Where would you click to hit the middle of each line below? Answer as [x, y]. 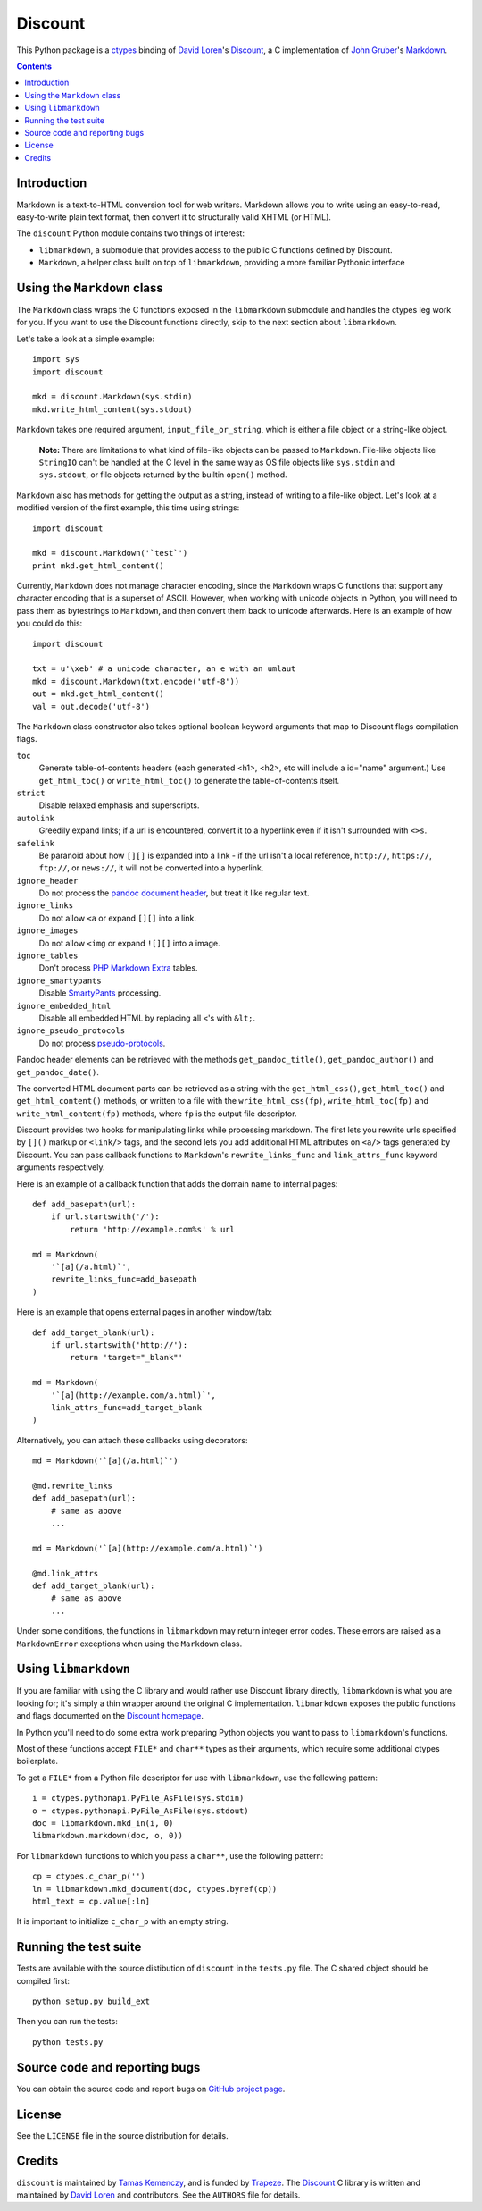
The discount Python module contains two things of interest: [131, 233]
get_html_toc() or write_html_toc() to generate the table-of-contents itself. [189, 780]
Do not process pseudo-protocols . [102, 1043]
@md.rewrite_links [73, 1485]
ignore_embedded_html [64, 1006]
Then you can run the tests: [67, 2022]
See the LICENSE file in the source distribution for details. [122, 2135]
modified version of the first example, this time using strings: [128, 508]
